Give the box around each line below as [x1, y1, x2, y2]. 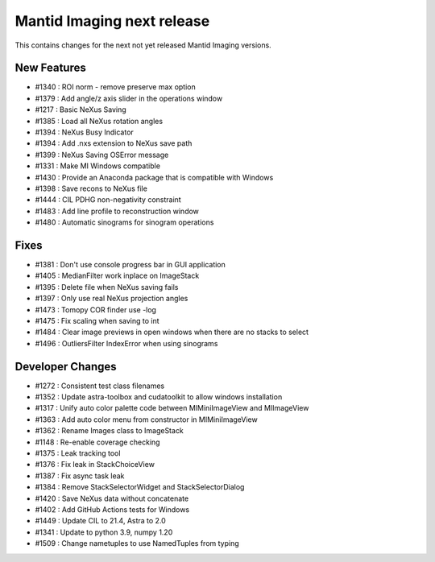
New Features [14, 61, 86, 75]
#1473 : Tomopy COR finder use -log [35, 304, 157, 314]
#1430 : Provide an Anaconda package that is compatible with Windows [35, 172, 274, 182]
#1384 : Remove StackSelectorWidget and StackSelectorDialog [35, 482, 245, 492]
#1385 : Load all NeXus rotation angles [35, 116, 164, 126]
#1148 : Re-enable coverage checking [35, 437, 160, 447]
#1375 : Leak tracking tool [35, 448, 121, 458]
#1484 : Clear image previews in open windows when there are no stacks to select [35, 327, 309, 337]
